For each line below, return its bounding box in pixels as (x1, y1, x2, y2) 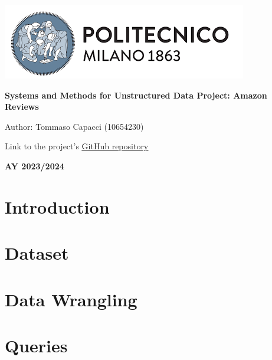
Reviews (5, 100, 39, 113)
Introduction (5, 194, 110, 218)
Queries (5, 333, 68, 357)
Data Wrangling (5, 287, 137, 311)
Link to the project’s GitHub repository (5, 140, 149, 152)
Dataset (5, 241, 69, 265)
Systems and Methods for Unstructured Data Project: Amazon (5, 89, 267, 101)
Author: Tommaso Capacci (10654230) (5, 120, 144, 132)
